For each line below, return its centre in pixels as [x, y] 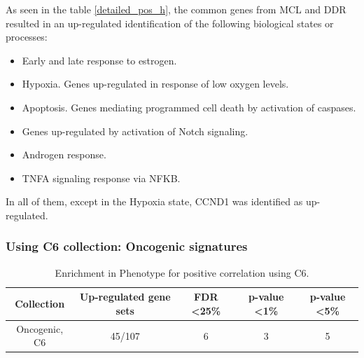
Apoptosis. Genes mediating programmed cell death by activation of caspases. [189, 107]
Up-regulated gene [125, 297]
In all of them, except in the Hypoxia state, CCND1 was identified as [154, 201]
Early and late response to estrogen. [99, 60]
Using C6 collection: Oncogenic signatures [127, 246]
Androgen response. [64, 154]
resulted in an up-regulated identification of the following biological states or [170, 23]
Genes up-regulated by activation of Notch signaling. [135, 131]
